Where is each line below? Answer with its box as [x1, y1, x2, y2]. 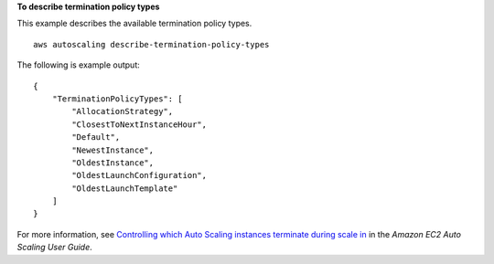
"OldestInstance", [71, 157, 155, 168]
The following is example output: [16, 59, 141, 70]
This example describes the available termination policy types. [16, 18, 252, 29]
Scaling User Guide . [16, 242, 93, 253]
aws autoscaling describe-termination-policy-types [33, 39, 270, 49]
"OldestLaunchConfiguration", [71, 170, 208, 181]
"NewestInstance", [71, 144, 155, 155]
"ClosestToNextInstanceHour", [71, 119, 208, 130]
